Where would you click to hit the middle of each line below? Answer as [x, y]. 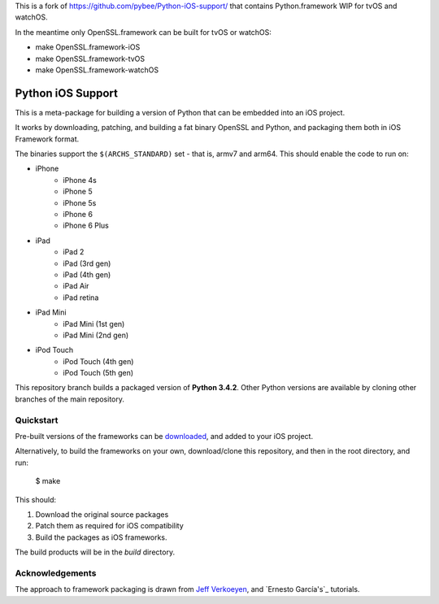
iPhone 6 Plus [86, 226]
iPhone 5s [80, 202]
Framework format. [47, 139]
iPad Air [76, 286]
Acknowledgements [56, 573]
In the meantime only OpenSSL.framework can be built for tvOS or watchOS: [143, 32]
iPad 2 [74, 252]
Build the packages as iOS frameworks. [101, 537]
